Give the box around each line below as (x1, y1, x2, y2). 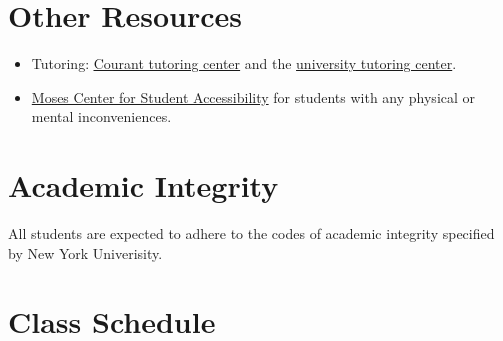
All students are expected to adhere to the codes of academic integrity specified (8, 223, 495, 244)
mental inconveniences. (31, 106, 172, 127)
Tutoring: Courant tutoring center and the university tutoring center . (31, 53, 457, 74)
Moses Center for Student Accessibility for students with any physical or (31, 86, 476, 107)
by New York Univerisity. (8, 242, 163, 263)
